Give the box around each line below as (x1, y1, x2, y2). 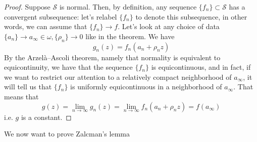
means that (4, 91, 39, 101)
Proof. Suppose (4, 2, 50, 12)
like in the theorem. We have (85, 31, 175, 41)
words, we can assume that (4, 21, 87, 32)
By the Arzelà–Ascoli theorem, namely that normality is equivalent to (4, 52, 221, 62)
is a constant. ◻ (21, 111, 72, 122)
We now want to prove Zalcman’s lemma (4, 128, 130, 139)
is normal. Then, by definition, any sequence (59, 2, 197, 12)
